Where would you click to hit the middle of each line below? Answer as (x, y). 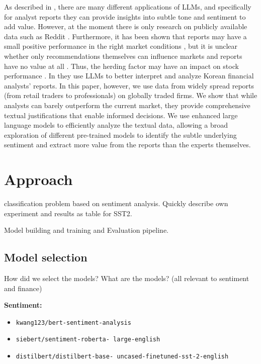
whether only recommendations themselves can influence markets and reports (123, 56)
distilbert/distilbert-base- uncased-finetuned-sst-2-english (122, 357)
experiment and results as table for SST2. (68, 213)
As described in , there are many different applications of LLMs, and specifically (128, 7)
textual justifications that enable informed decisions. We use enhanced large (121, 115)
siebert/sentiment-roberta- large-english (88, 340)
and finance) (23, 288)
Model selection (46, 257)
